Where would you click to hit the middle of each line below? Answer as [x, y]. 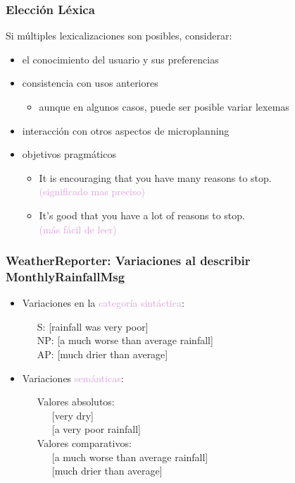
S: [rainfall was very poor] [93, 326]
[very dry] [73, 415]
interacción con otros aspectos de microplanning [126, 130]
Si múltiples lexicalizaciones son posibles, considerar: [119, 36]
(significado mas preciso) [92, 191]
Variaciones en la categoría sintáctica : [103, 303]
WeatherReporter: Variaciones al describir [128, 261]
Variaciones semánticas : [73, 378]
